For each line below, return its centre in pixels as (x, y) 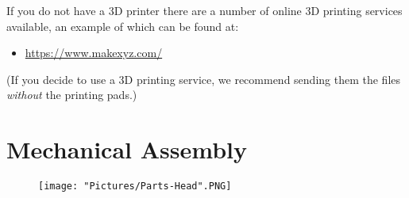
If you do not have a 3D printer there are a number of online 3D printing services (204, 10)
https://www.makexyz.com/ (94, 53)
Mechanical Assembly (127, 149)
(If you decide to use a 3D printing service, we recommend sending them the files (204, 79)
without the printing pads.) (72, 95)
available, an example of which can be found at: (123, 26)
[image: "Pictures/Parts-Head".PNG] (135, 187)
